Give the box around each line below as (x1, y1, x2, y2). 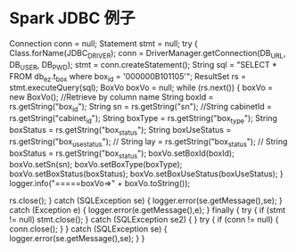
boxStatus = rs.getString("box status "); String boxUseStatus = (9, 124, 232, 137)
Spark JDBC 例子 (9, 8, 136, 28)
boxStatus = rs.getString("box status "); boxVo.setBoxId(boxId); (9, 148, 234, 160)
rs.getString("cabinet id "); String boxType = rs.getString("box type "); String (9, 113, 278, 126)
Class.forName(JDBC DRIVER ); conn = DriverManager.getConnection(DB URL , (9, 47, 286, 61)
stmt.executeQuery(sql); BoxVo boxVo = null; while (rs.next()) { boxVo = (9, 82, 274, 93)
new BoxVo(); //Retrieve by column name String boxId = (9, 92, 214, 102)
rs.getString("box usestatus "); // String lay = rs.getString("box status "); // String (9, 135, 288, 149)
